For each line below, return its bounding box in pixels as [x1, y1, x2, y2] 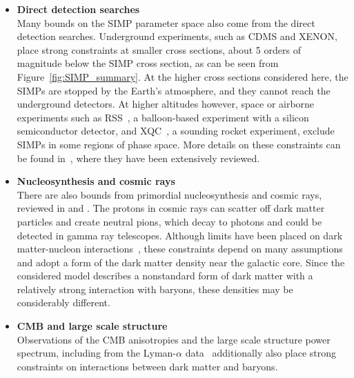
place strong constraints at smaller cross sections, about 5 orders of [17, 42, 301, 57]
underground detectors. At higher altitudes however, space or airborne [17, 97, 315, 111]
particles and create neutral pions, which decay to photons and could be [17, 214, 322, 228]
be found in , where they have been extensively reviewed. [17, 150, 260, 165]
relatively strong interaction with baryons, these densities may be [17, 281, 293, 296]
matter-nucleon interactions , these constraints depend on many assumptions [17, 241, 343, 256]
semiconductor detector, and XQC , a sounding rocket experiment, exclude [17, 123, 335, 138]
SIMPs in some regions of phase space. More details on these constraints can [17, 137, 341, 151]
